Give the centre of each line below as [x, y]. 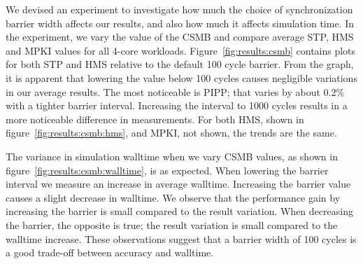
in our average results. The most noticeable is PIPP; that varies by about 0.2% [175, 91]
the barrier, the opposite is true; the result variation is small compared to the [172, 224]
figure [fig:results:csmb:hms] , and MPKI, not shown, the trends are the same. [171, 133]
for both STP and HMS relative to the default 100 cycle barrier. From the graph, [180, 64]
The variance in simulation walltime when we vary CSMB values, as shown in [172, 156]
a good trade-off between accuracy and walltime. [110, 252]
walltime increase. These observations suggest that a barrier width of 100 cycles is [181, 238]
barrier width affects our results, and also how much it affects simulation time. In [180, 23]
